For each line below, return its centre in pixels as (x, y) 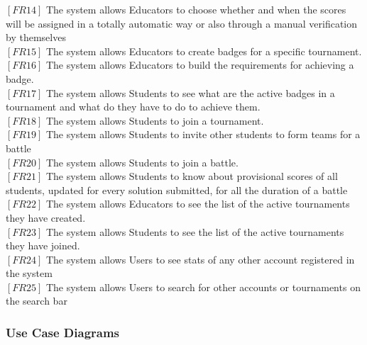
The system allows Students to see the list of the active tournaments (195, 231)
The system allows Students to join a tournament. (155, 120)
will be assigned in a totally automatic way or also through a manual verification (182, 23)
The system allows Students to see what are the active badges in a (190, 92)
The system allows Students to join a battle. (142, 162)
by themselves (36, 37)
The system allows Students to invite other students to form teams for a (203, 134)
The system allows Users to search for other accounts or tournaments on (203, 287)
